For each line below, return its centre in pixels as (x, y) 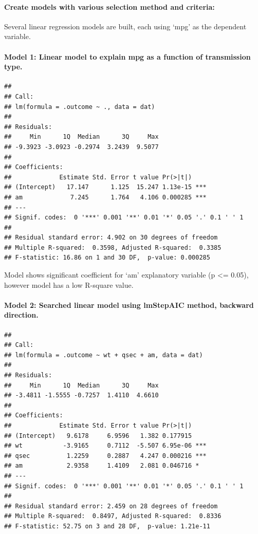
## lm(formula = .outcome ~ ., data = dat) (80, 107)
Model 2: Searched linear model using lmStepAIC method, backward (129, 305)
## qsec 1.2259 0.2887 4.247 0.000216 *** (105, 456)
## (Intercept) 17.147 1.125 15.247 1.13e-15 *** (105, 187)
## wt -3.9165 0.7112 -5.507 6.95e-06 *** (105, 446)
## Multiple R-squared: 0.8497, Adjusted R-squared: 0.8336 (113, 516)
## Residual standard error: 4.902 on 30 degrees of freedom (111, 238)
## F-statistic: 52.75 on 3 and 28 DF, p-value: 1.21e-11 (107, 526)
